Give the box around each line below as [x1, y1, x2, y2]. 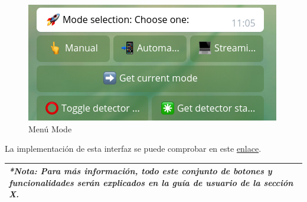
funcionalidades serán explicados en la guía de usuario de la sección [9, 176, 293, 188]
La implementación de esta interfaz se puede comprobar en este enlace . [5, 142, 262, 155]
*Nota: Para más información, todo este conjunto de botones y [9, 165, 272, 177]
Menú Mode [28, 122, 72, 135]
